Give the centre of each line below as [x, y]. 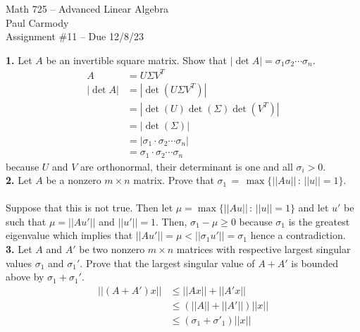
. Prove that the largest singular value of [167, 263]
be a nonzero [74, 180]
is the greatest [319, 221]
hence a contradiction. [298, 235]
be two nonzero [112, 249]
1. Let [19, 60]
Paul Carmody [37, 22]
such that [26, 221]
